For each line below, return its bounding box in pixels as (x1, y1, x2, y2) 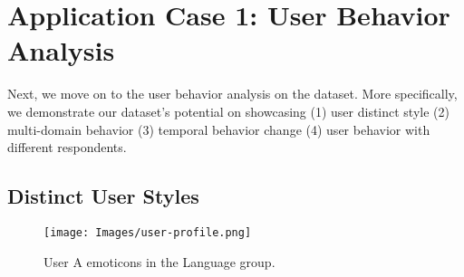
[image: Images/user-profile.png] (43, 225, 252, 239)
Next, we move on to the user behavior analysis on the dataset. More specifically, (7, 84, 458, 103)
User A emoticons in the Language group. (43, 252, 275, 271)
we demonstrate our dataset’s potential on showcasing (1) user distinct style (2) (7, 101, 449, 120)
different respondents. (7, 138, 127, 157)
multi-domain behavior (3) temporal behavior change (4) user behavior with (7, 119, 430, 138)
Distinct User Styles (7, 182, 199, 210)
